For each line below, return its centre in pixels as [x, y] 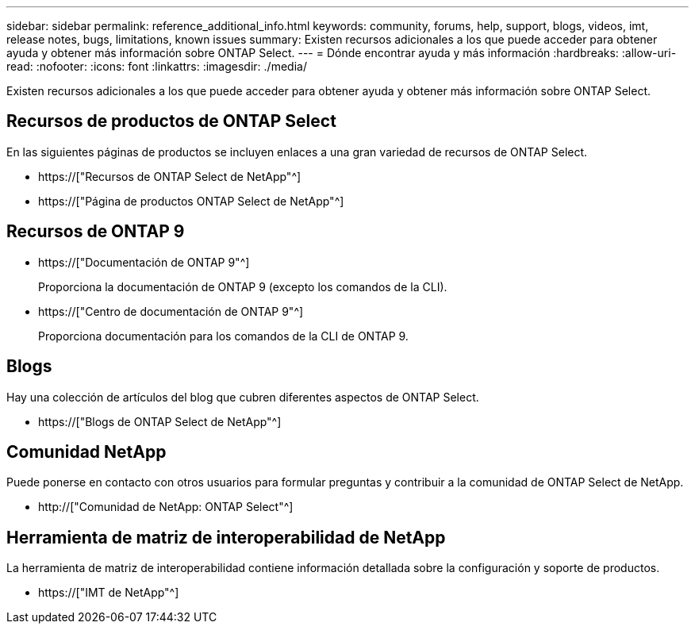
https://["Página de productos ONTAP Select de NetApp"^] [191, 201]
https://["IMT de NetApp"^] [109, 593]
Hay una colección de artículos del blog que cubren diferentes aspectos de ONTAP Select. [243, 397]
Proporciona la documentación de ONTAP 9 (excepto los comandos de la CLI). [243, 286]
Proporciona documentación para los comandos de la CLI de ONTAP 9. [223, 336]
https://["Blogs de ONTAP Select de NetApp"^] [160, 421]
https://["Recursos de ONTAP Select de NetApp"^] [170, 176]
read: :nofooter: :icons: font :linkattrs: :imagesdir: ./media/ [157, 66]
